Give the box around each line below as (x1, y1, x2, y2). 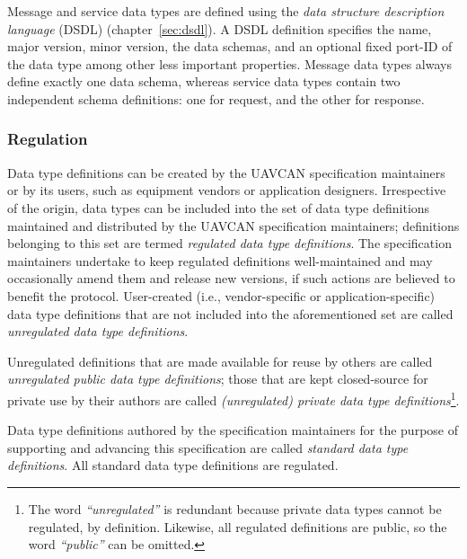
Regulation (7, 128, 88, 150)
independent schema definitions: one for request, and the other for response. (7, 89, 425, 108)
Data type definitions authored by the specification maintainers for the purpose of (7, 421, 458, 439)
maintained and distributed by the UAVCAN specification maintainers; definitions (7, 216, 460, 235)
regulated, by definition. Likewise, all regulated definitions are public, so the (28, 517, 447, 536)
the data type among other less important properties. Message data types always (7, 54, 452, 73)
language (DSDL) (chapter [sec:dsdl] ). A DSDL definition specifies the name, (7, 19, 432, 38)
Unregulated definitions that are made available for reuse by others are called (7, 351, 433, 370)
